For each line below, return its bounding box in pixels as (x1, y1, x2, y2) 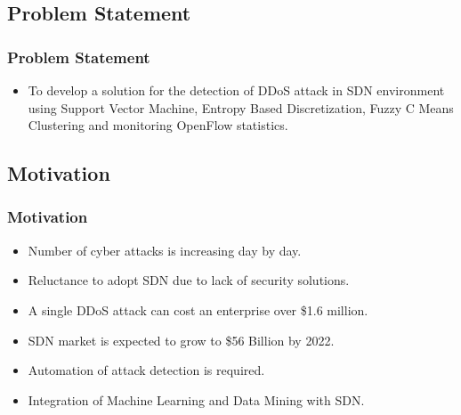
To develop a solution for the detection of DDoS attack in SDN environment (28, 81, 445, 99)
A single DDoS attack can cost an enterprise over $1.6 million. (28, 300, 368, 319)
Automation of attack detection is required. (28, 361, 265, 379)
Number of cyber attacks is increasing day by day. (28, 240, 302, 259)
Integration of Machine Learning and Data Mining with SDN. (28, 390, 365, 409)
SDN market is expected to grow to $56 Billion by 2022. (28, 330, 335, 349)
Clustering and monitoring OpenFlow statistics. (28, 116, 288, 134)
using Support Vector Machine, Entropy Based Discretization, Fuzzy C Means (28, 98, 454, 117)
